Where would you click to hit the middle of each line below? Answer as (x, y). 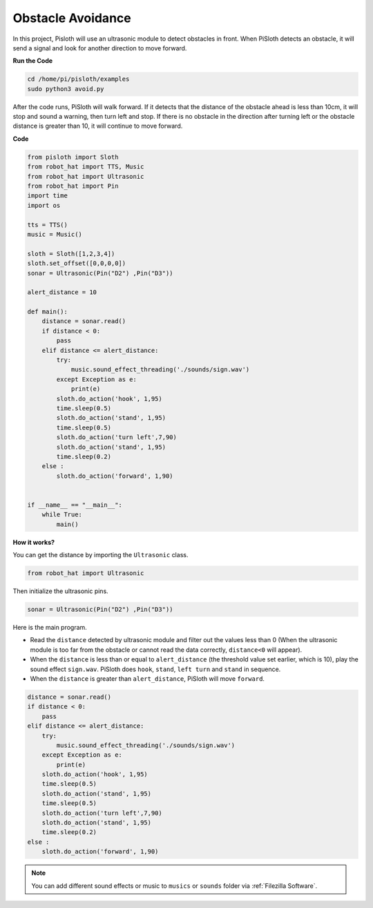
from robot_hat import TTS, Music (86, 167)
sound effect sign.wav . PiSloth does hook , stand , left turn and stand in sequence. (155, 669)
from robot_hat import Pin (73, 186)
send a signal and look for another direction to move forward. (100, 48)
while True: (62, 515)
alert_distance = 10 (62, 292)
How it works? (34, 542)
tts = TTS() (48, 225)
